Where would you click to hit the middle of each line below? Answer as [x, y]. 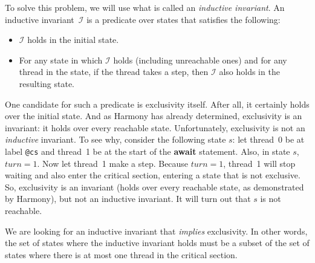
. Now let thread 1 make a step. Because [113, 163]
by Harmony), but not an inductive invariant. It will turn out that [128, 199]
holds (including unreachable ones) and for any [200, 60]
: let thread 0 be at [268, 139]
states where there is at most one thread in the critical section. [121, 254]
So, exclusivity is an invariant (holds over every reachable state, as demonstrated [154, 187]
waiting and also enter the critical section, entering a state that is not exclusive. [153, 175]
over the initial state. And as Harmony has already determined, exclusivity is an [154, 116]
